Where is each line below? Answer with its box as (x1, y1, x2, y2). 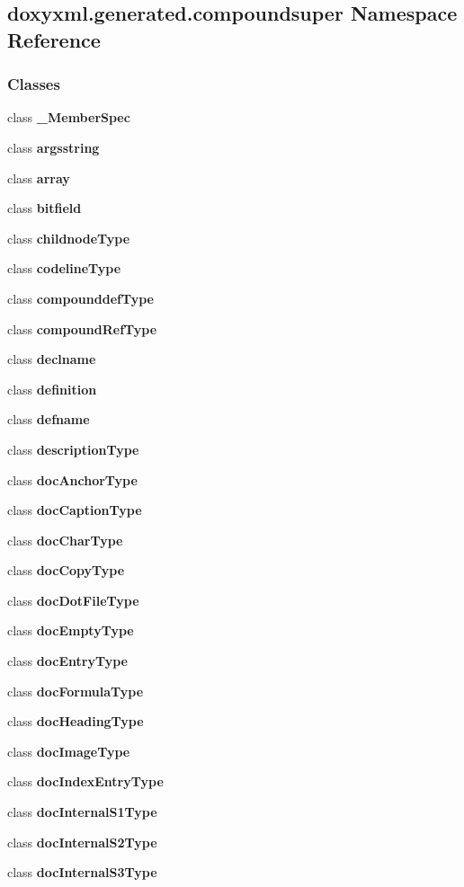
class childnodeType (7, 228, 130, 247)
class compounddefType (7, 288, 154, 307)
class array (7, 168, 70, 187)
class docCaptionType (7, 501, 142, 519)
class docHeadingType (7, 712, 144, 731)
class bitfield (7, 199, 82, 217)
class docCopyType (7, 561, 125, 580)
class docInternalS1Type (7, 803, 157, 821)
